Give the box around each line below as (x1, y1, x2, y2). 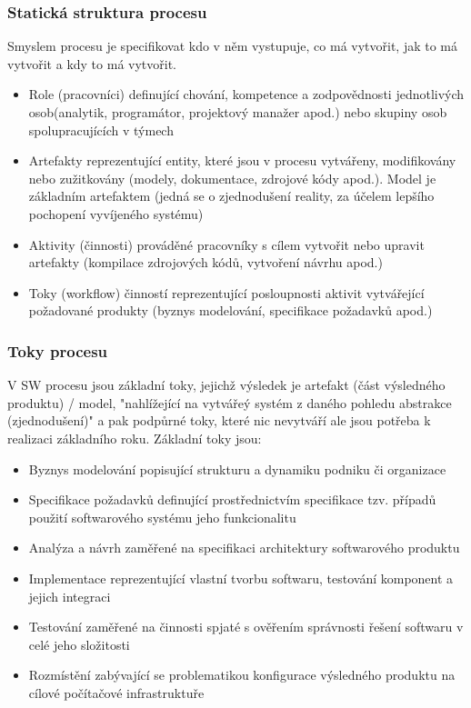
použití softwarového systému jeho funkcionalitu (28, 507, 296, 526)
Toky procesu (7, 339, 108, 362)
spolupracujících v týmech (28, 120, 174, 139)
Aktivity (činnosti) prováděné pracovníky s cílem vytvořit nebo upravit (28, 234, 425, 254)
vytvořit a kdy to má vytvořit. (7, 54, 176, 73)
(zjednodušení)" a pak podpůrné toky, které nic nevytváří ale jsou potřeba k (7, 411, 431, 430)
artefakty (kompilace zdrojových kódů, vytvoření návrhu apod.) (28, 253, 383, 272)
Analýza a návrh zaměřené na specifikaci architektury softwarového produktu (28, 538, 460, 557)
